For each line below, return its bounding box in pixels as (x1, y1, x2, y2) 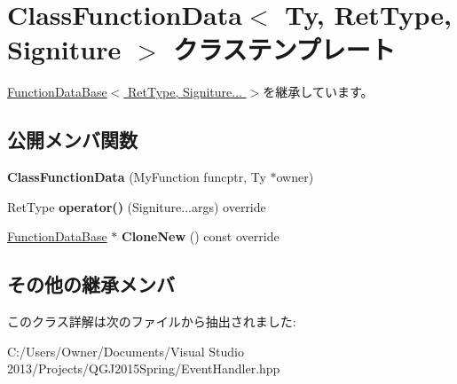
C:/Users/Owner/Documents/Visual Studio (7, 341, 244, 360)
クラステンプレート (172, 31, 396, 67)
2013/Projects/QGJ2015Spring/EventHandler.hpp (7, 359, 280, 378)
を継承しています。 (263, 82, 374, 101)
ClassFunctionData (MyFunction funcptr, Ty (7, 168, 266, 186)
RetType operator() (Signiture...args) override (7, 197, 266, 216)
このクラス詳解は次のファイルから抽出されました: (7, 312, 296, 331)
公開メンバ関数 (7, 126, 138, 153)
